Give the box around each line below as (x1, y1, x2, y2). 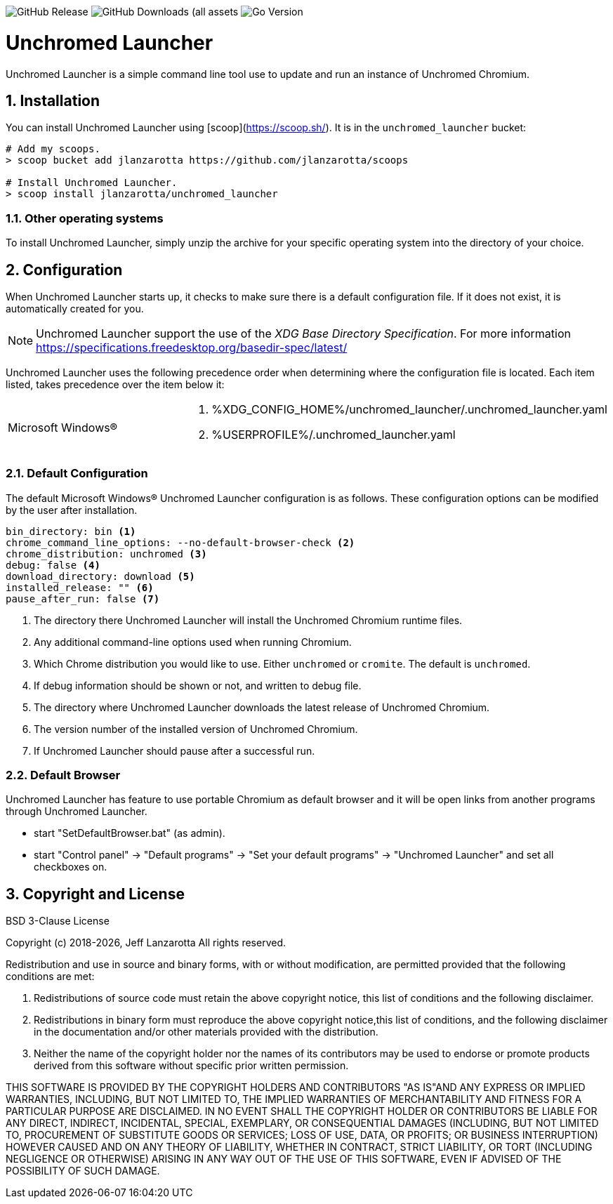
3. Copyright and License (6, 885, 185, 903)
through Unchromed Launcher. (6, 805, 147, 818)
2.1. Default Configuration (6, 466, 148, 481)
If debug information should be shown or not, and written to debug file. (34, 679, 362, 692)
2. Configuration (6, 260, 123, 279)
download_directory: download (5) (6, 570, 195, 582)
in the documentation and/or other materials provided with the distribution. (34, 1026, 378, 1038)
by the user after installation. (6, 503, 138, 516)
